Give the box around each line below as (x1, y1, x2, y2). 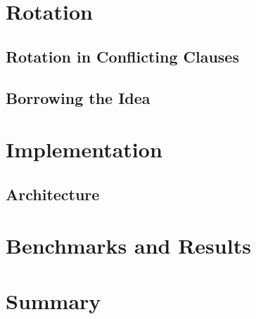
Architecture (6, 183, 100, 204)
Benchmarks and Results (6, 231, 251, 260)
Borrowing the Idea (6, 86, 151, 108)
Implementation (6, 135, 162, 164)
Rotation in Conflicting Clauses (6, 45, 239, 67)
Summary (6, 286, 101, 315)
